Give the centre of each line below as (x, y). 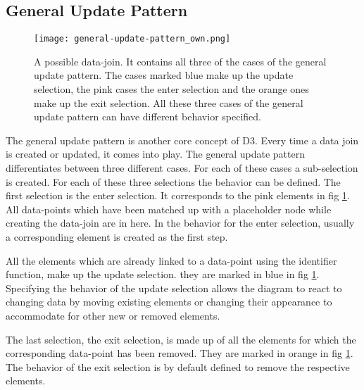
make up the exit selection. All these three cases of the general (169, 102)
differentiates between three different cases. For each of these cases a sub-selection (182, 168)
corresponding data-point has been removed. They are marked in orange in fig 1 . (180, 353)
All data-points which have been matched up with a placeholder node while (169, 209)
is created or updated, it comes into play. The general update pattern (155, 154)
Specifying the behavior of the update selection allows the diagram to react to (174, 288)
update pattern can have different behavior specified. (148, 117)
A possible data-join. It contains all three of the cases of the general (180, 61)
